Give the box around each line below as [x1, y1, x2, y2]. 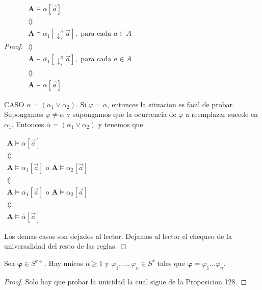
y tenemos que [98, 119, 143, 129]
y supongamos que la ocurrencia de [66, 109, 176, 119]
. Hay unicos [44, 258, 83, 268]
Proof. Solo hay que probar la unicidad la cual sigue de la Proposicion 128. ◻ [4, 276, 247, 286]
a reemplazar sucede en [186, 109, 258, 119]
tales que [157, 258, 185, 268]
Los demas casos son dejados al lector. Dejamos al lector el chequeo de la [4, 230, 232, 241]
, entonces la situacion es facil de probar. [107, 99, 234, 109]
